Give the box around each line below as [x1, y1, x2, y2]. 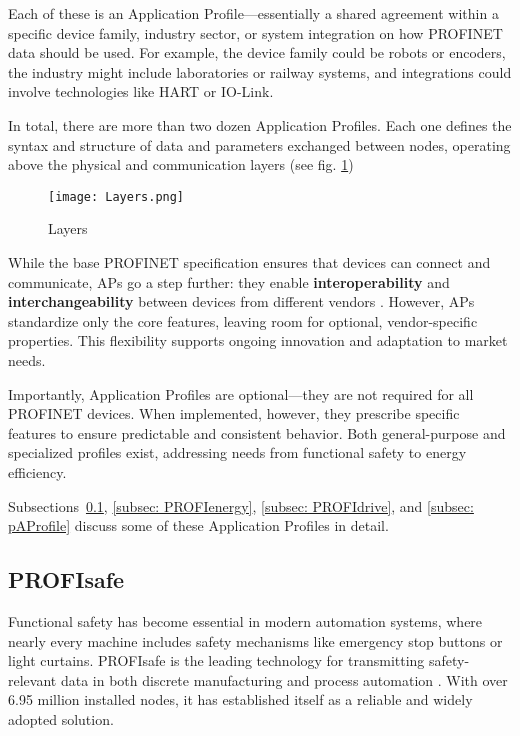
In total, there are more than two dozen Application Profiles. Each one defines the [8, 114, 512, 135]
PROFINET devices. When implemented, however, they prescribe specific [8, 403, 460, 424]
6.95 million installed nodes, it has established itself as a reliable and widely [8, 689, 473, 710]
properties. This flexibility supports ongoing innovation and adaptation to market [8, 330, 508, 351]
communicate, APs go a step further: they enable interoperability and [8, 271, 450, 292]
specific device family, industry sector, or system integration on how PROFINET [8, 22, 503, 43]
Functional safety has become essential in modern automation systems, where [8, 610, 483, 631]
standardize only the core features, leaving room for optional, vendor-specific [8, 310, 478, 331]
